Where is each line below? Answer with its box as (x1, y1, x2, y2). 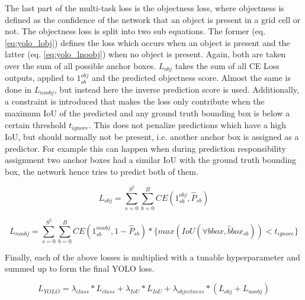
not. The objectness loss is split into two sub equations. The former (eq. (5, 25, 266, 37)
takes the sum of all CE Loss (175, 59, 280, 71)
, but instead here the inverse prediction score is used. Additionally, (54, 83, 299, 96)
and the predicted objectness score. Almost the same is (91, 71, 291, 84)
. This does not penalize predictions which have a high (88, 118, 287, 131)
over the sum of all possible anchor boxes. (5, 59, 156, 71)
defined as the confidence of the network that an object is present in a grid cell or (5, 13, 301, 25)
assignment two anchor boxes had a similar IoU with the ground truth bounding (5, 154, 297, 166)
